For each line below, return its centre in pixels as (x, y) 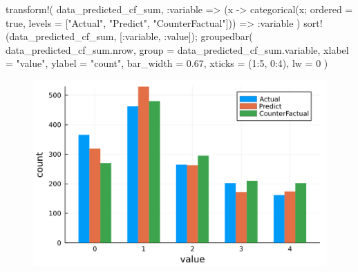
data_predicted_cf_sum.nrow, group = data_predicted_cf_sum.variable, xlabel (177, 49)
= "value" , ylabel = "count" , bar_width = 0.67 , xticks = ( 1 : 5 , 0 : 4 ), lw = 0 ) (167, 63)
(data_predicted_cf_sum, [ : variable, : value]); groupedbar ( (129, 36)
